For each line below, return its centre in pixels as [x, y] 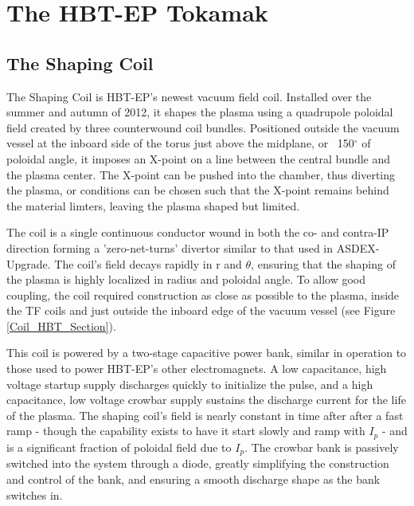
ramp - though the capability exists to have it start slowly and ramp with [186, 431]
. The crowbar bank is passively [322, 447]
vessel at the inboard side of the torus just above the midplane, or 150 [180, 143]
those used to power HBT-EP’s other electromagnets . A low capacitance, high [197, 369]
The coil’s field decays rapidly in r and [148, 263]
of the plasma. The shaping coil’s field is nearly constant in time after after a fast [205, 415]
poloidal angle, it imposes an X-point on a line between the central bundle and [199, 158]
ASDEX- [358, 247]
